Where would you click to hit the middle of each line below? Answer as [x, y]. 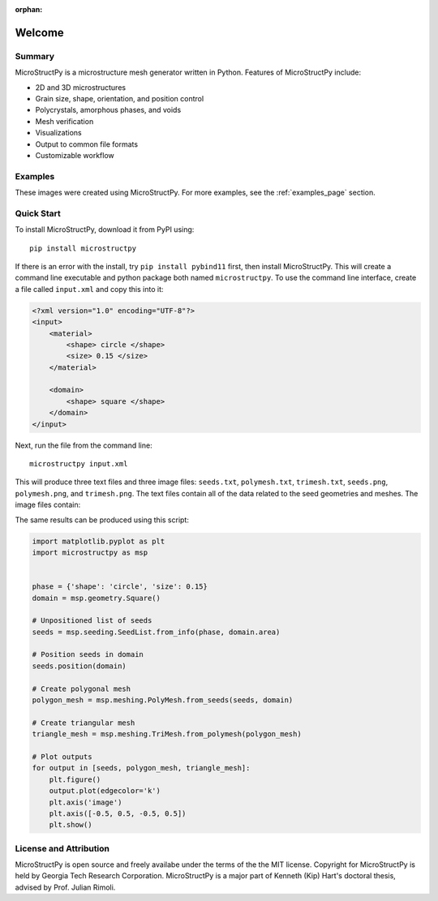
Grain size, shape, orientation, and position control [120, 98]
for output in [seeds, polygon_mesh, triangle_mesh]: [141, 768]
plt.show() [71, 825]
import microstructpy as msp [90, 552]
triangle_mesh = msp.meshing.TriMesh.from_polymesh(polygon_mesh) [167, 734]
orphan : [29, 9]
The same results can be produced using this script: [102, 520]
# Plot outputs [62, 757]
